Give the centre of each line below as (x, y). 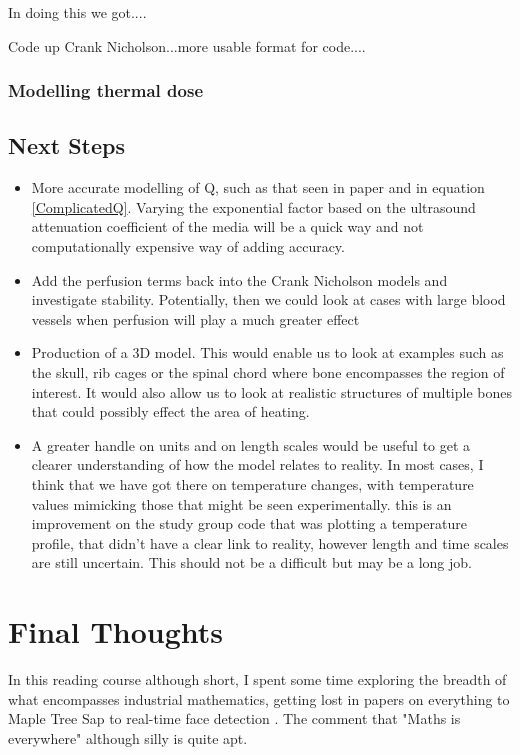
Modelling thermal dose (106, 90)
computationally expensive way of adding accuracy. (188, 246)
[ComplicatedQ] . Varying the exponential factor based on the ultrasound (253, 206)
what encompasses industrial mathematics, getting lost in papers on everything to (259, 698)
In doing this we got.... (77, 12)
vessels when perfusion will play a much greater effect (195, 318)
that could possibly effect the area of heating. (170, 411)
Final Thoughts (116, 631)
